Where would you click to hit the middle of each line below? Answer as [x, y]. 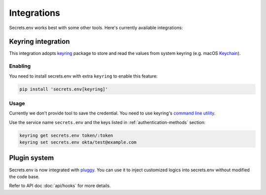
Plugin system [32, 158]
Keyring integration [39, 42]
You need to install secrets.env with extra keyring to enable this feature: [83, 76]
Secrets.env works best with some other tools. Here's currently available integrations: [96, 28]
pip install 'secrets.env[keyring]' [64, 89]
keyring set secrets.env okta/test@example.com [78, 142]
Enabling [20, 66]
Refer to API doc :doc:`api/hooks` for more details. [60, 186]
